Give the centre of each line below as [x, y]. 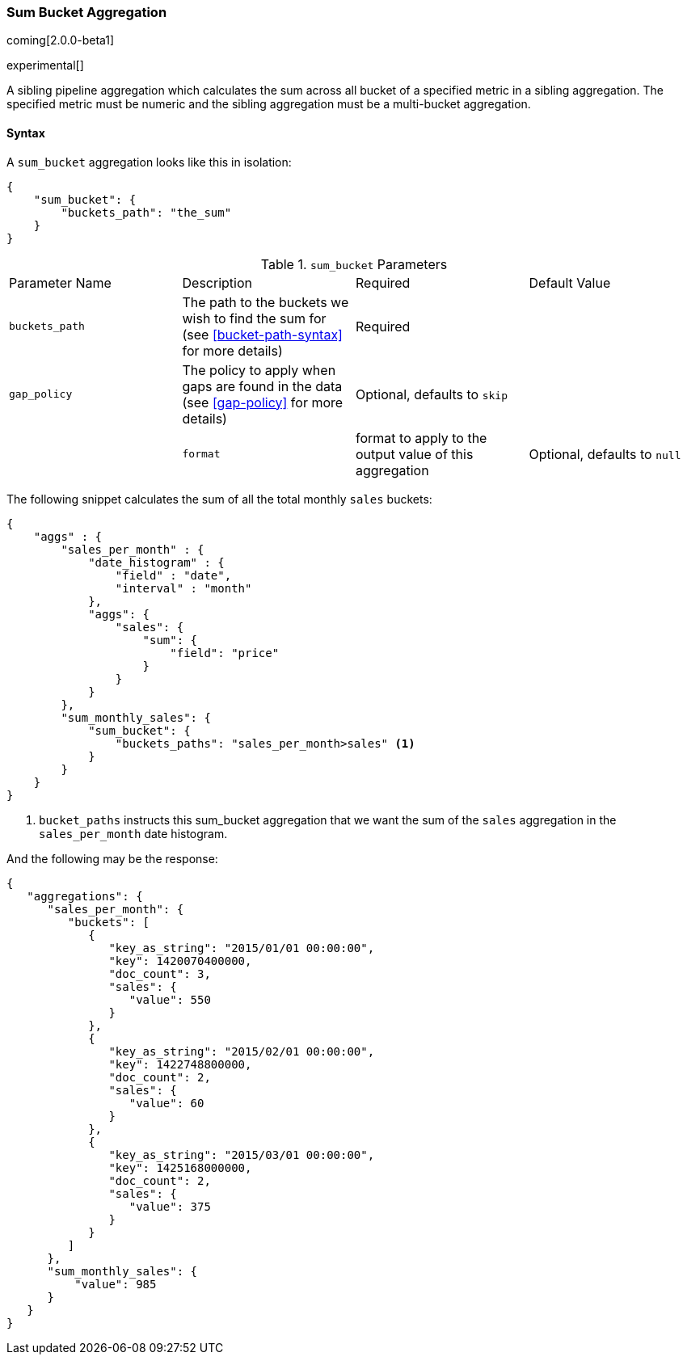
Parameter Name [60, 282]
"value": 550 [170, 999]
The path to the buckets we [266, 302]
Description [217, 282]
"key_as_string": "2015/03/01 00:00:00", [242, 1155]
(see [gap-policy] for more [263, 402]
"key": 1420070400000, [180, 961]
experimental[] [45, 65]
